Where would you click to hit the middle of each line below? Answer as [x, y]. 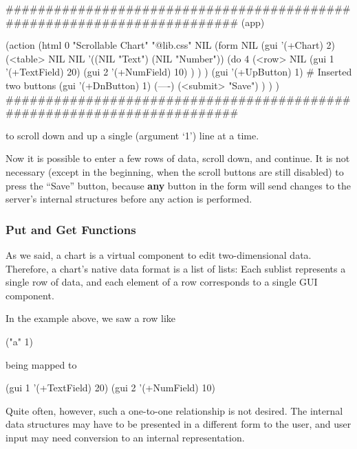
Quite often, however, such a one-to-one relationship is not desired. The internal [174, 410]
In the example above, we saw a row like [91, 318]
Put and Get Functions [71, 229]
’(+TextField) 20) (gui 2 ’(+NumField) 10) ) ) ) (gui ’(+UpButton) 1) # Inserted [179, 72]
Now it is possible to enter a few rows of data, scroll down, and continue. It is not [178, 158]
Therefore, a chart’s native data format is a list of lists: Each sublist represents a [176, 268]
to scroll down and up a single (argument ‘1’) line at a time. [132, 135]
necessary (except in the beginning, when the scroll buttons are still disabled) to [175, 171]
